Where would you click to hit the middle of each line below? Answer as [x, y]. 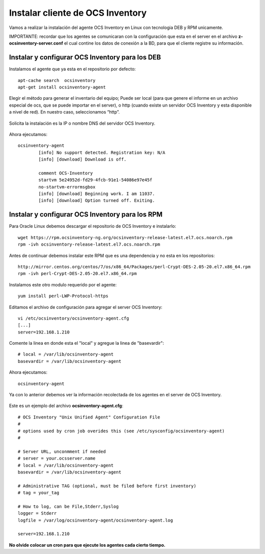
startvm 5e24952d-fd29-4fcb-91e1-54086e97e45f [95, 180]
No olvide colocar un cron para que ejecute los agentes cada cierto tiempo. [87, 545]
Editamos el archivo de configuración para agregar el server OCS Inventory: [86, 307]
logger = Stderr [37, 513]
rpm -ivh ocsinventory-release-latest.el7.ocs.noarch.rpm [89, 245]
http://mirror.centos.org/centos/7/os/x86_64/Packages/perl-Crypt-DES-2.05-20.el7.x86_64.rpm [134, 267]
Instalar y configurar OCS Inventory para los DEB [85, 57]
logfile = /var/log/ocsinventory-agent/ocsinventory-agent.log [95, 520]
